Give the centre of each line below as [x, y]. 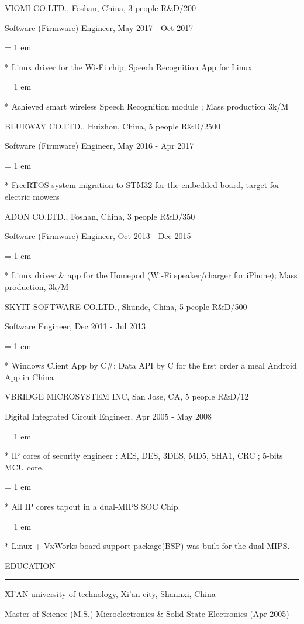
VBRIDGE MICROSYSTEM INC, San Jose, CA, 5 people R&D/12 [127, 396]
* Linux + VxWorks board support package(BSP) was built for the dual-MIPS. [147, 546]
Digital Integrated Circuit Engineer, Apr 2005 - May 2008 [108, 416]
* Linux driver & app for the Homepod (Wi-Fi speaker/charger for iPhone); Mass [151, 275]
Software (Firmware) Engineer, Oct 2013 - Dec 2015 [98, 236]
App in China [29, 376]
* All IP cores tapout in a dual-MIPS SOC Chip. [93, 507]
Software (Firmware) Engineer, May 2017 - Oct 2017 [99, 27]
